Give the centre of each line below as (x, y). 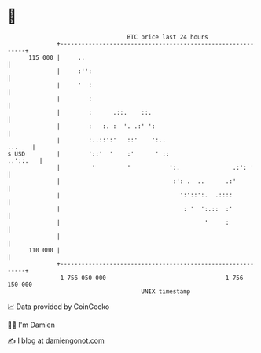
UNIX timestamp (166, 291)
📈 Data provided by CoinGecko (59, 307)
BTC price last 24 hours (168, 37)
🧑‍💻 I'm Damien (31, 325)
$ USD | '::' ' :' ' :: (88, 154)
